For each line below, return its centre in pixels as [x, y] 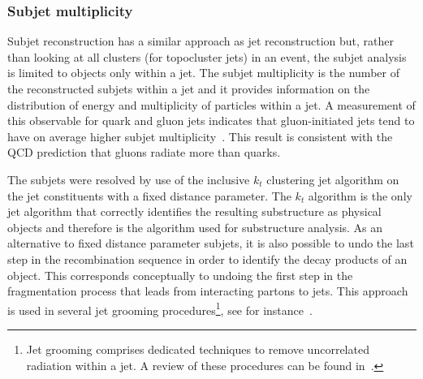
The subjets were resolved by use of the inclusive [129, 179]
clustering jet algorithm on [333, 179]
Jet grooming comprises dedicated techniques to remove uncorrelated [198, 349]
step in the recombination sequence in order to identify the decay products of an [207, 258]
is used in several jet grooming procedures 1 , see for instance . [160, 308]
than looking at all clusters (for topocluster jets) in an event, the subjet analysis [207, 56]
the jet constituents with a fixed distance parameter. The [149, 195]
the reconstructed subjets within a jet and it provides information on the [189, 88]
